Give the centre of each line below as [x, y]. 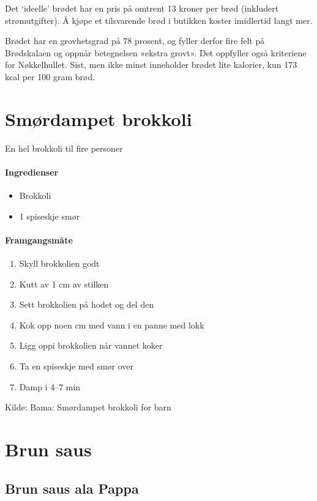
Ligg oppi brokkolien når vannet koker [91, 345]
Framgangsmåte [39, 239]
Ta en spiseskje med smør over [76, 366]
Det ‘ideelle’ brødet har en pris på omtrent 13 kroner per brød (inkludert [142, 8]
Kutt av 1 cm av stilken [64, 284]
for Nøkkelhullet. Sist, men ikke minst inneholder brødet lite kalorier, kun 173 [151, 65]
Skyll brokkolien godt [59, 263]
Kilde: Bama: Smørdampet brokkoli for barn [88, 407]
